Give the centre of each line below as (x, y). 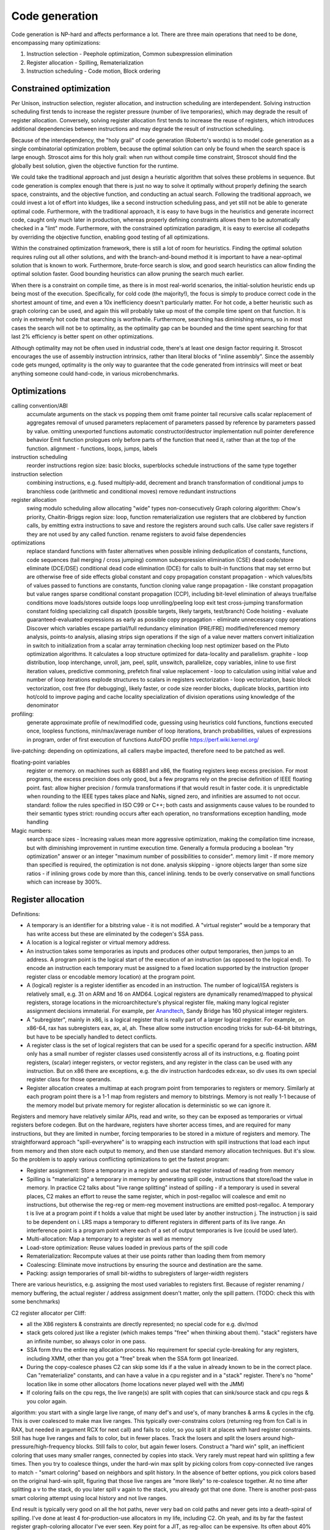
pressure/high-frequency (43, 1447)
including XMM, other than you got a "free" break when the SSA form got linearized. (132, 1358)
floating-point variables (41, 762)
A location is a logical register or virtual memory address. (98, 942)
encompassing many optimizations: (56, 42)
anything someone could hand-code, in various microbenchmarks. (95, 373)
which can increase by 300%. (64, 882)
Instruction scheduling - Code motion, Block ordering (94, 71)
